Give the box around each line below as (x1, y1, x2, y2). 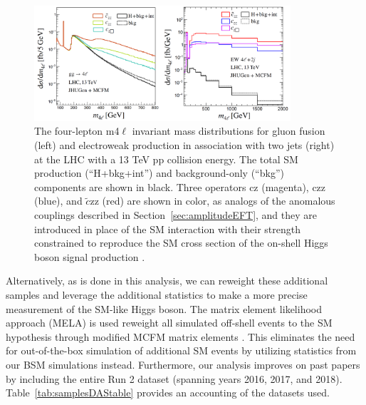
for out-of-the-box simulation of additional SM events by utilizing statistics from (6, 343, 357, 358)
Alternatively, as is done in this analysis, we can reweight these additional (6, 273, 328, 288)
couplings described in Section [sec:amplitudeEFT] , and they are (34, 207, 318, 222)
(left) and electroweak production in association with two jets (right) (34, 138, 335, 153)
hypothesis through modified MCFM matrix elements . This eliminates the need (6, 329, 355, 344)
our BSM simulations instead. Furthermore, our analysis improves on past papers (6, 357, 360, 371)
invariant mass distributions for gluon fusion (132, 123, 325, 138)
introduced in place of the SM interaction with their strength (34, 221, 300, 236)
